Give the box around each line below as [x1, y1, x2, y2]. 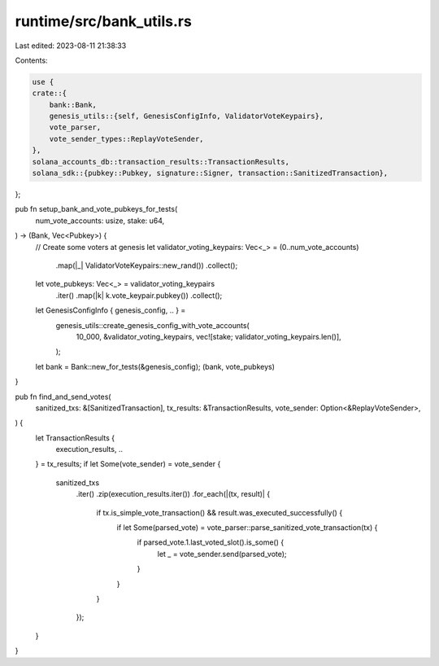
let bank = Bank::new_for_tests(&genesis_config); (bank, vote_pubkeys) [35, 361, 276, 371]
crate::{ [32, 89, 67, 98]
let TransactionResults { [35, 432, 115, 443]
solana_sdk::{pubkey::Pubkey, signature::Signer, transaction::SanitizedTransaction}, [32, 169, 389, 178]
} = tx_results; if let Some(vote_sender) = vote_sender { [35, 459, 221, 469]
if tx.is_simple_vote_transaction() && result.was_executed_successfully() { [96, 507, 343, 517]
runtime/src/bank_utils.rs [15, 12, 193, 30]
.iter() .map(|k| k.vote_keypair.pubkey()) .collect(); [55, 290, 223, 300]
